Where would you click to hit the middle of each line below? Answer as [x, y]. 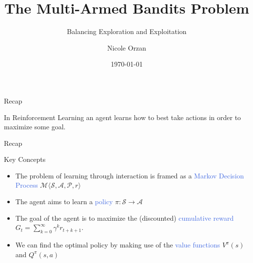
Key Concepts [25, 159]
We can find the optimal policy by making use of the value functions [118, 245]
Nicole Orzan [127, 47]
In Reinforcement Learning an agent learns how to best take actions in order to [123, 117]
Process [27, 185]
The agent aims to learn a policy [64, 202]
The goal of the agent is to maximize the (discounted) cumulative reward [125, 218]
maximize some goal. [35, 127]
